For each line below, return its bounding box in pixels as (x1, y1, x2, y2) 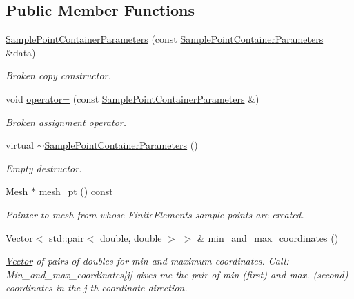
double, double (100, 230, 162, 245)
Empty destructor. (6, 161, 82, 175)
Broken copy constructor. (6, 68, 111, 83)
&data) (6, 45, 36, 59)
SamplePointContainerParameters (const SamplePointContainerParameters (6, 32, 324, 46)
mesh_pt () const (39, 184, 113, 198)
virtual (6, 138, 34, 152)
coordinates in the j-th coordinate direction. (6, 280, 188, 295)
